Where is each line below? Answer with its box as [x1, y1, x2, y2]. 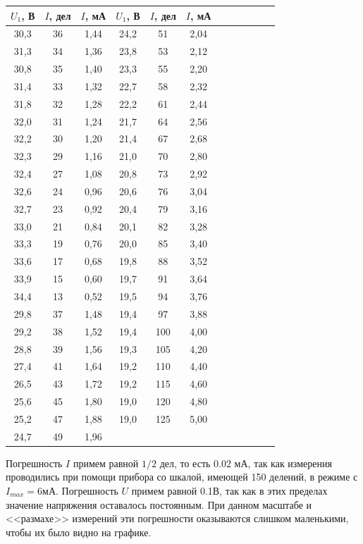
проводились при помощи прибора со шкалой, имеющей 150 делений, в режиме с [6, 469, 358, 484]
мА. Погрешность [42, 483, 118, 498]
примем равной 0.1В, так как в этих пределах [131, 483, 328, 498]
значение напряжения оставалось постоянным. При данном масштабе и [6, 497, 312, 512]
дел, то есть [159, 455, 211, 470]
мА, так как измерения [234, 455, 332, 470]
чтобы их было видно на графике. [6, 524, 152, 539]
